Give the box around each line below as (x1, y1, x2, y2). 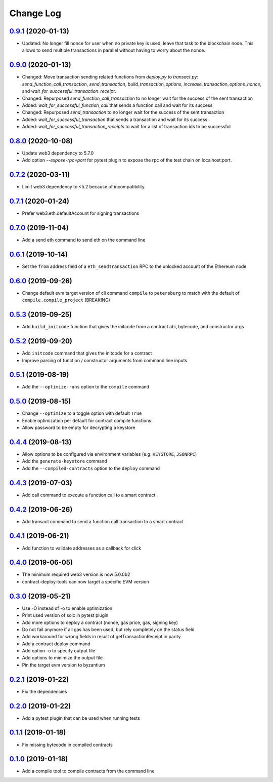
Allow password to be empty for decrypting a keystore (22, 424, 135, 431)
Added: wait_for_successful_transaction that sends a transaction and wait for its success (22, 116, 208, 123)
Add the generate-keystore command (22, 458, 107, 464)
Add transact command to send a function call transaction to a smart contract (22, 518, 184, 524)
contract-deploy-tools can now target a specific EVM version (22, 578, 149, 584)
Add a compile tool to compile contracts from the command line (22, 768, 155, 774)
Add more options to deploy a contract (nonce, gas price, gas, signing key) (22, 619, 178, 625)
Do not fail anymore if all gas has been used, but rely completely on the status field (22, 626, 195, 633)
